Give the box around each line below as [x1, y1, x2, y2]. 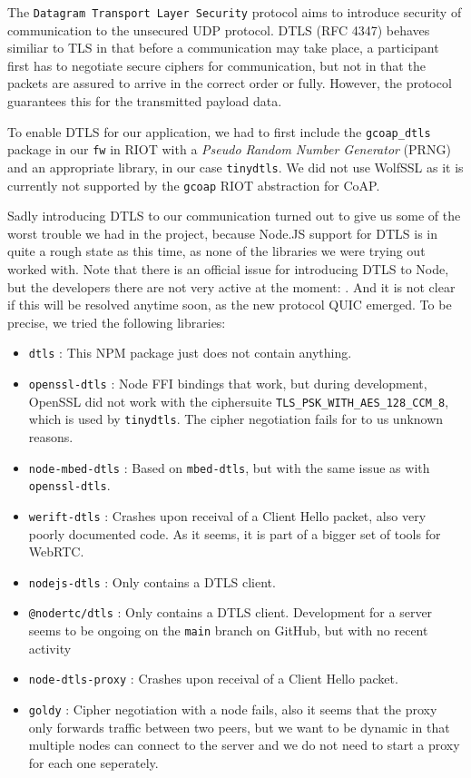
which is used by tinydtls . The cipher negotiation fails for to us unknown [28, 409, 444, 428]
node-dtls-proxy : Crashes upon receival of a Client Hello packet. [28, 669, 398, 688]
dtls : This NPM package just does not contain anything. [28, 343, 352, 362]
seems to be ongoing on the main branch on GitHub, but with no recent [28, 621, 428, 640]
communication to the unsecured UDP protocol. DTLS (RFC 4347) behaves [7, 20, 430, 39]
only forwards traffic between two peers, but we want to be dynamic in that [28, 717, 450, 736]
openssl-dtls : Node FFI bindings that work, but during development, [28, 374, 427, 393]
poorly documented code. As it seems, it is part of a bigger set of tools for [28, 524, 441, 543]
